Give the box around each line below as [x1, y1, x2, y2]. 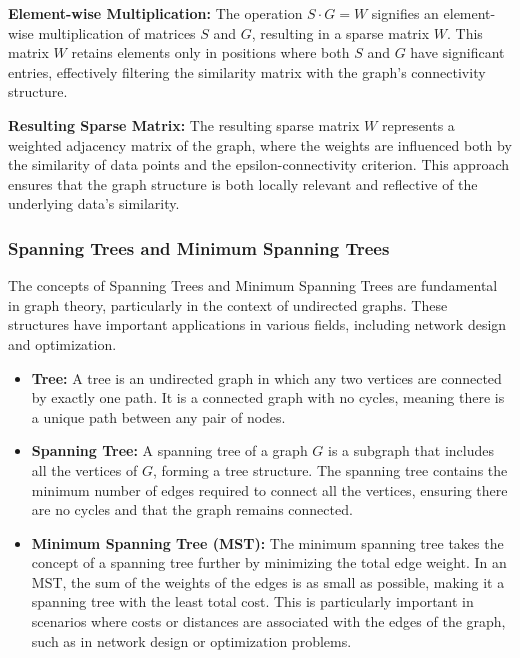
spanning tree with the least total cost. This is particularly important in [31, 591, 474, 612]
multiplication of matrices [38, 22, 196, 43]
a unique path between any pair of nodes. [31, 406, 286, 427]
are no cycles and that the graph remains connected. [31, 499, 353, 520]
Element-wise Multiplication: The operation [8, 3, 303, 23]
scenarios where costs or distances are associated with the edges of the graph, [31, 611, 506, 632]
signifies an [371, 3, 439, 23]
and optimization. [8, 333, 117, 354]
